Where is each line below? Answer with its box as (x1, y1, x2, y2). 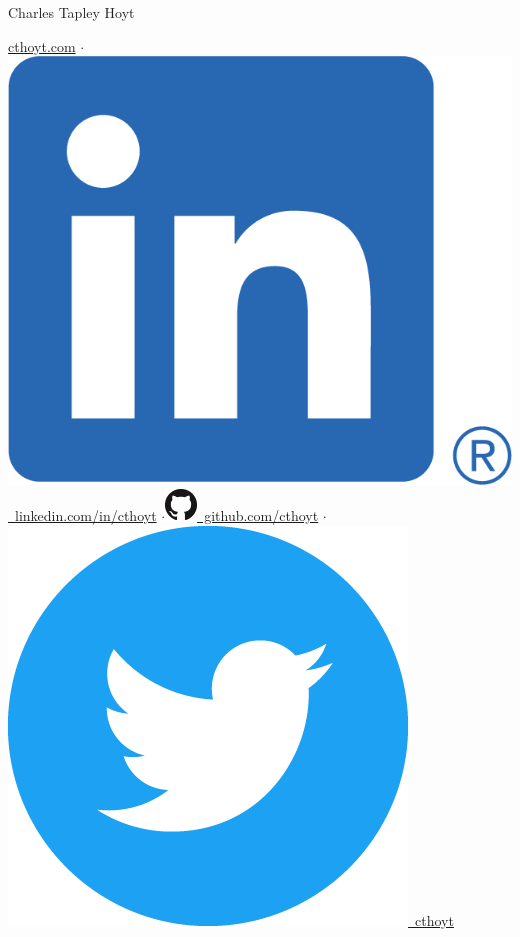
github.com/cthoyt (204, 505, 319, 526)
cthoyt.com (8, 35, 76, 56)
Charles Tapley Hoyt (8, 2, 135, 22)
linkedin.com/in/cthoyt (14, 505, 157, 526)
